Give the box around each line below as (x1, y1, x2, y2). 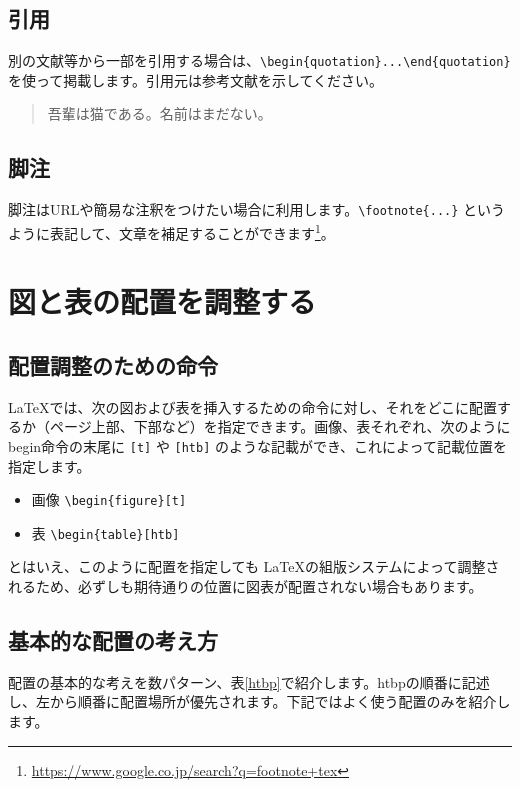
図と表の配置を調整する (8, 281, 317, 322)
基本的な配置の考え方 (8, 625, 218, 656)
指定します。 (8, 455, 91, 476)
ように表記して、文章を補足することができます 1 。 (8, 219, 335, 243)
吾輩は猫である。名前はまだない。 (47, 103, 272, 124)
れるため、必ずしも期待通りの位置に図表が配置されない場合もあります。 (8, 576, 483, 597)
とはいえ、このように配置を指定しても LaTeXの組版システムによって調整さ (8, 556, 500, 577)
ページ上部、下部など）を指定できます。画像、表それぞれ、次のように (49, 416, 511, 437)
